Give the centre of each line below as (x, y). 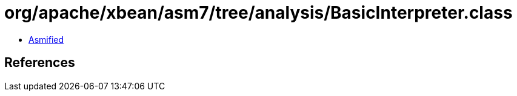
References (40, 63)
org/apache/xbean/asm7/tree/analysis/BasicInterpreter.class (258, 13)
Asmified (46, 39)
